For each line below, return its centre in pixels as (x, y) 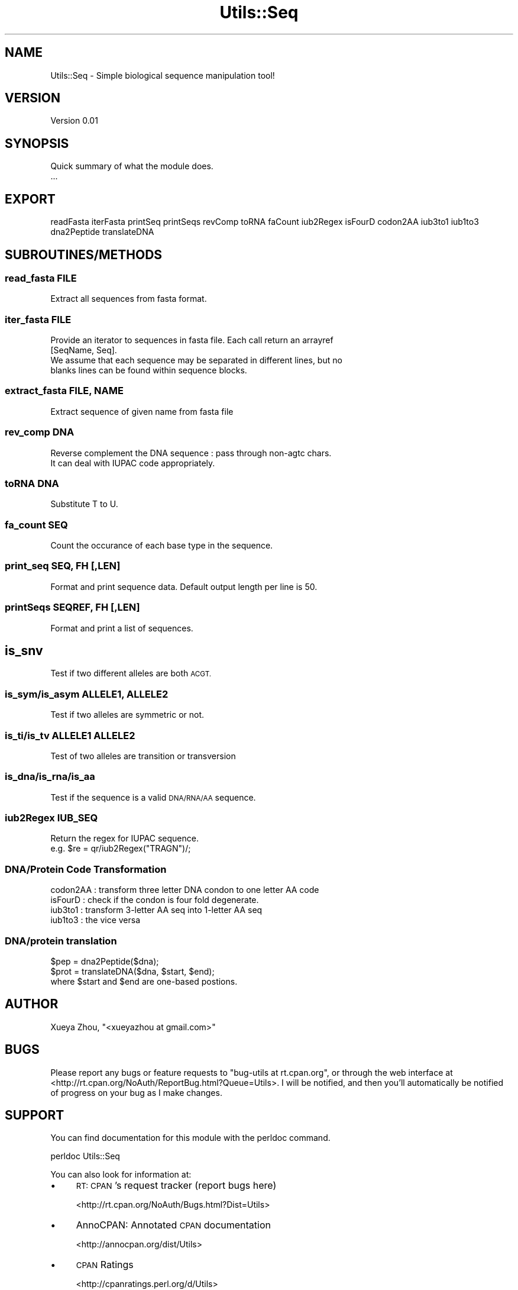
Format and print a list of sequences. (122, 628)
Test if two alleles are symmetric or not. (127, 715)
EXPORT (30, 199)
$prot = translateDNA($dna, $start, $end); (132, 971)
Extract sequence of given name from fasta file (142, 411)
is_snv (24, 651)
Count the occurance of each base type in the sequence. (162, 546)
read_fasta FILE (41, 278)
